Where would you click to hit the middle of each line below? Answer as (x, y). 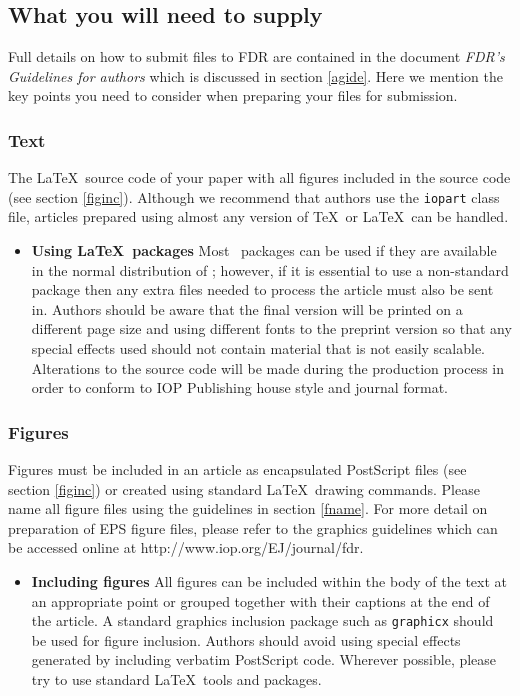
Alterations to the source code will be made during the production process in (268, 367)
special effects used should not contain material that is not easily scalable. (258, 348)
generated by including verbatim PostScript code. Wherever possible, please (264, 659)
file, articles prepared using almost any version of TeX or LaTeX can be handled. (258, 216)
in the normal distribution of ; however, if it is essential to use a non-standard (270, 269)
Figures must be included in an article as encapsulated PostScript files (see (237, 469)
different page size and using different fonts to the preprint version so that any (271, 328)
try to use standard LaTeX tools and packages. (176, 679)
